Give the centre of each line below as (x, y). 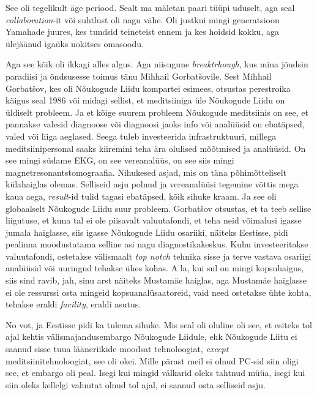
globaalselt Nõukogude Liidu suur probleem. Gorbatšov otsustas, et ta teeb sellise (158, 208)
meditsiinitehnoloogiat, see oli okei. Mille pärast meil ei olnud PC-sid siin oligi (152, 360)
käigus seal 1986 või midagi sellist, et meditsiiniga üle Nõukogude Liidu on (145, 100)
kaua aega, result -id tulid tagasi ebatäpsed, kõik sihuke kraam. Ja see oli (141, 196)
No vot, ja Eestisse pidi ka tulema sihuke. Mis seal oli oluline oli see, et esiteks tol (159, 324)
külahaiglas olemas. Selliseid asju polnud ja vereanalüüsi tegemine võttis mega (152, 184)
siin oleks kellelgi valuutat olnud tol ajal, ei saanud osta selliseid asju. (136, 384)
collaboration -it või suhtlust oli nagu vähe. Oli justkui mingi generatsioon (143, 19)
